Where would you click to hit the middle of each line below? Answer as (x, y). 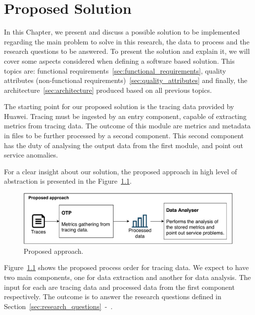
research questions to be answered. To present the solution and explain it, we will (127, 51)
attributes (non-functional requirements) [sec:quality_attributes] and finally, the (126, 80)
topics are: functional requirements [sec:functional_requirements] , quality (115, 70)
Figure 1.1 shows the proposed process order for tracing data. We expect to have (127, 267)
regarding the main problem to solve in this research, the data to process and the (127, 41)
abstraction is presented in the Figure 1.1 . (68, 181)
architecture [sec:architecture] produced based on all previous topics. (108, 90)
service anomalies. (31, 155)
